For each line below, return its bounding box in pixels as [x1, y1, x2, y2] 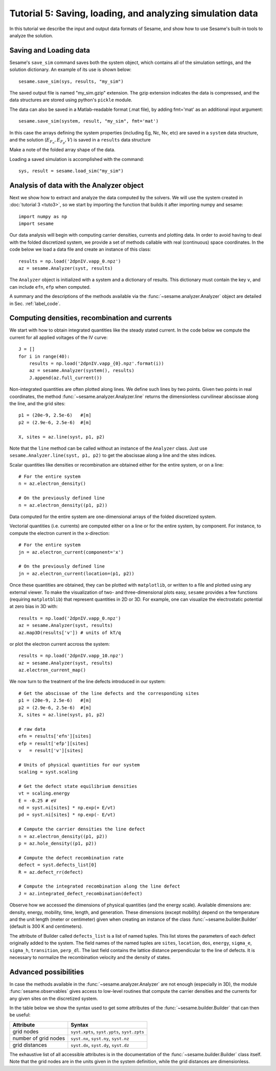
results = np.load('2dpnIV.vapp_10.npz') [18, 653, 124, 659]
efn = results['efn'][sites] [18, 733, 91, 739]
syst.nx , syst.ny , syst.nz [71, 1035, 130, 1042]
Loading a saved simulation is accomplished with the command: [9, 156, 144, 162]
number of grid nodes [12, 1035, 65, 1042]
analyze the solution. [9, 32, 54, 38]
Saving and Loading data [9, 46, 90, 55]
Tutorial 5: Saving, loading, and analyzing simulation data [9, 8, 258, 19]
